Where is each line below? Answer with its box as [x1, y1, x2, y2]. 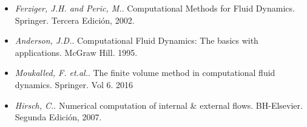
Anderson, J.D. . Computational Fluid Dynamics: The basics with [15, 34, 258, 47]
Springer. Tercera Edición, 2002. [15, 13, 135, 26]
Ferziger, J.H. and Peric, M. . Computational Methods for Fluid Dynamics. [15, 2, 295, 14]
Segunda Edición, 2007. [15, 111, 102, 123]
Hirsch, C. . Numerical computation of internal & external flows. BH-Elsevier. [15, 98, 303, 111]
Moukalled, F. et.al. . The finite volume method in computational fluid [15, 66, 275, 79]
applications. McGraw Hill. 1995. [15, 46, 138, 58]
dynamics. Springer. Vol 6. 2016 [15, 78, 133, 91]
